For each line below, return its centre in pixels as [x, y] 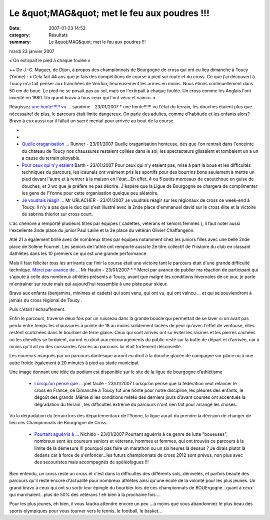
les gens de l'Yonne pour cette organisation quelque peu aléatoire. [90, 193]
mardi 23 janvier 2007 [32, 51]
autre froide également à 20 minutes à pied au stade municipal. [74, 363]
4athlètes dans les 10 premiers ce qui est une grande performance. [78, 253]
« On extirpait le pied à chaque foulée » [50, 61]
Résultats [58, 35]
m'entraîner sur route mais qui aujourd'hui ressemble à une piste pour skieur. [88, 284]
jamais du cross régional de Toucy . [46, 300]
